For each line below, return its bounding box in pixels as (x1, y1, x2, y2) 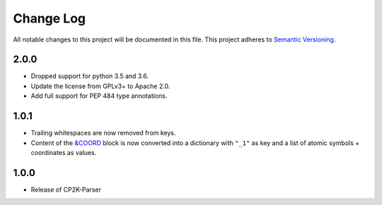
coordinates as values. (30, 148, 97, 156)
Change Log (13, 11, 86, 26)
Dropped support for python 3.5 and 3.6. (30, 72, 149, 80)
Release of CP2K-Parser (30, 185, 102, 194)
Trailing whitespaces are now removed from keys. (30, 129, 176, 137)
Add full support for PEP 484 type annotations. (30, 92, 168, 100)
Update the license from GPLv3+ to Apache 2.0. (30, 82, 170, 90)
